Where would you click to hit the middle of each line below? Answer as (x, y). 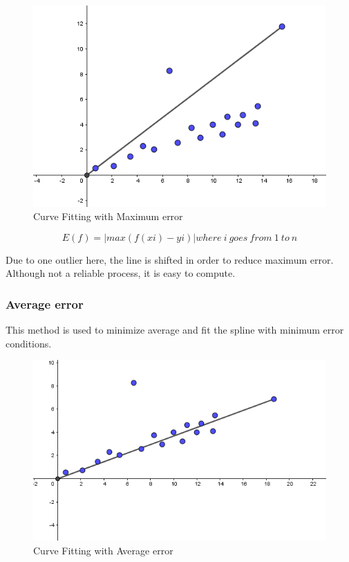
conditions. (29, 343)
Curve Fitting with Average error (103, 550)
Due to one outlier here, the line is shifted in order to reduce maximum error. (170, 259)
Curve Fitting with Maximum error (108, 216)
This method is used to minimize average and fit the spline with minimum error (175, 330)
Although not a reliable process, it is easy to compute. (121, 273)
